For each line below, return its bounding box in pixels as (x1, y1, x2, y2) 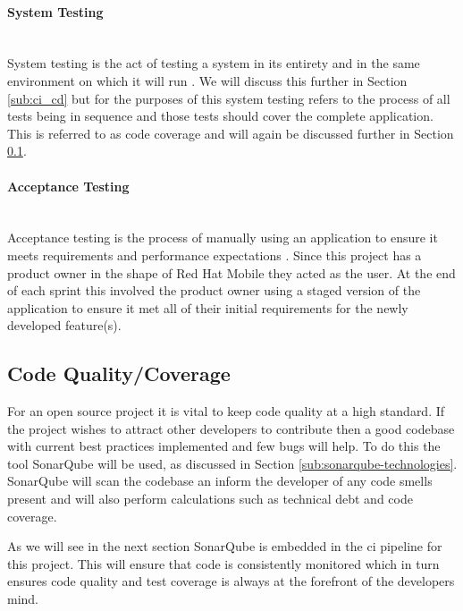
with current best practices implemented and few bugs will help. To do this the (7, 437, 441, 455)
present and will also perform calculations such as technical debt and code (7, 489, 413, 508)
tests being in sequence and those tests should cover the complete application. (7, 106, 434, 125)
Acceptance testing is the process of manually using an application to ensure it (7, 228, 438, 247)
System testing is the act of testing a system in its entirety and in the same (7, 54, 420, 72)
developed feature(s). (7, 316, 122, 335)
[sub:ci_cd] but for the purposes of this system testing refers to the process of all (7, 89, 450, 107)
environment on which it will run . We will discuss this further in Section (7, 71, 408, 89)
